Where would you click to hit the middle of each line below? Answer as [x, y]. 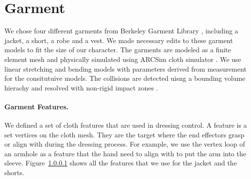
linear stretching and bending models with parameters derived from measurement [125, 68]
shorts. [14, 172]
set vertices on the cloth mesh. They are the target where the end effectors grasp [125, 134]
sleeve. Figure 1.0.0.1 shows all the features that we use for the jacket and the [121, 163]
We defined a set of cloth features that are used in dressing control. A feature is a [126, 125]
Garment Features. [37, 106]
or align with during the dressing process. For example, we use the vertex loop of [125, 144]
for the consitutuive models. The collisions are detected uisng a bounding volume [125, 78]
